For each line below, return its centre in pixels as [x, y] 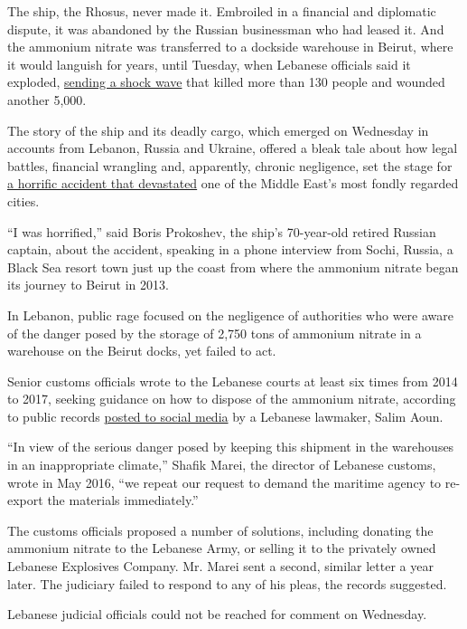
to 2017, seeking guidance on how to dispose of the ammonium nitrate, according [232, 399]
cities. [23, 200]
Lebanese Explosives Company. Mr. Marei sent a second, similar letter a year [220, 566]
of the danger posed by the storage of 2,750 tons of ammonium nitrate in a [215, 333]
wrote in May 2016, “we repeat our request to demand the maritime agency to [224, 482]
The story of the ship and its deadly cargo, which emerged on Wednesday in [218, 130]
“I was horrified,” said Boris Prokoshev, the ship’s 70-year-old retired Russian [222, 231]
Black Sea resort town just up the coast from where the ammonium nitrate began [233, 267]
